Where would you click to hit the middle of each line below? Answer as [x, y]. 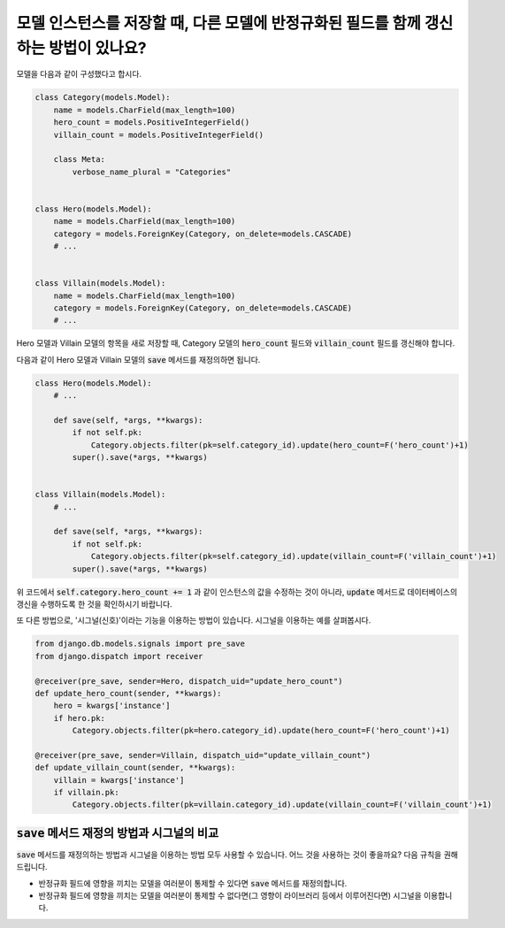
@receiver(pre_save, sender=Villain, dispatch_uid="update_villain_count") [203, 755]
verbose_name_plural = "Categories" [152, 172]
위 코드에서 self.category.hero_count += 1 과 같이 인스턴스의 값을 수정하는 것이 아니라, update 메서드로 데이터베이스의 [237, 592]
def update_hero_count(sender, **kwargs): [128, 693]
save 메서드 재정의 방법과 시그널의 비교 [118, 833]
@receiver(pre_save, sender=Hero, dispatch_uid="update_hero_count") [189, 681]
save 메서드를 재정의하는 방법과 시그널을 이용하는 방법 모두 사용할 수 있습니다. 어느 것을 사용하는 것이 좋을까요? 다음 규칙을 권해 [237, 855]
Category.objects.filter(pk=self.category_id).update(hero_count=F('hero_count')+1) [279, 445]
